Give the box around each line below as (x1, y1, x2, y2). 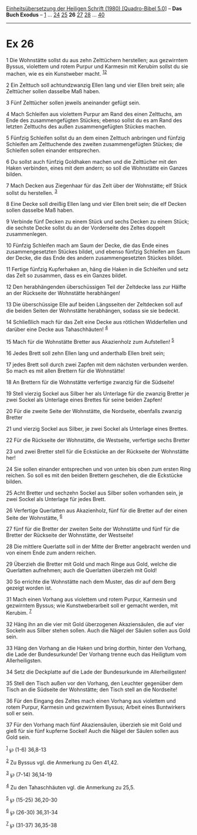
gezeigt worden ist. (6, 584, 53, 591)
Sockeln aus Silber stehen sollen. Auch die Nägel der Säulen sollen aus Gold (6, 627, 191, 634)
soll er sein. (6, 709, 34, 716)
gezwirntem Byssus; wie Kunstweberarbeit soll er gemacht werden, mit (6, 602, 178, 609)
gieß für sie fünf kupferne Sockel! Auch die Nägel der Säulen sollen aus (6, 727, 179, 734)
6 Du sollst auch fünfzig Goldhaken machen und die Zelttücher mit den (6, 158, 177, 165)
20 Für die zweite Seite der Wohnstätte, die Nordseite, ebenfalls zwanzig (6, 407, 182, 414)
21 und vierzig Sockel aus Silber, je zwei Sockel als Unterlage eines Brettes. (6, 425, 188, 432)
